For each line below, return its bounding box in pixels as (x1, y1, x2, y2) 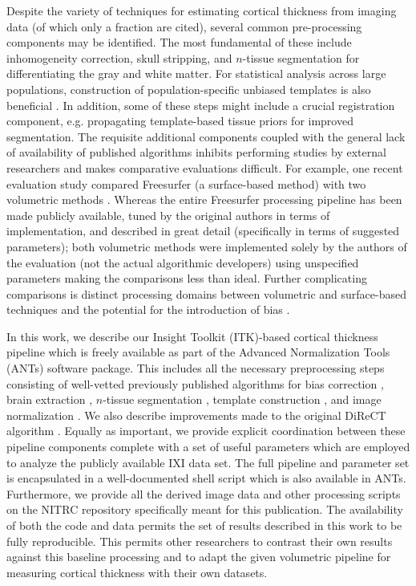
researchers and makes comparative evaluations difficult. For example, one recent (6, 159, 403, 176)
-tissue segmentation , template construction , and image (103, 391, 382, 408)
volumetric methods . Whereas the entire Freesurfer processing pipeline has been (6, 191, 402, 208)
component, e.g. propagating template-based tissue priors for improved (6, 112, 353, 129)
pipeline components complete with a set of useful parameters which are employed (6, 438, 410, 455)
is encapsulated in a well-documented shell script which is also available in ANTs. (6, 470, 406, 486)
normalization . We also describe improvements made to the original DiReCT (6, 406, 386, 423)
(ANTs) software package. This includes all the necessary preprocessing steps (6, 360, 385, 376)
